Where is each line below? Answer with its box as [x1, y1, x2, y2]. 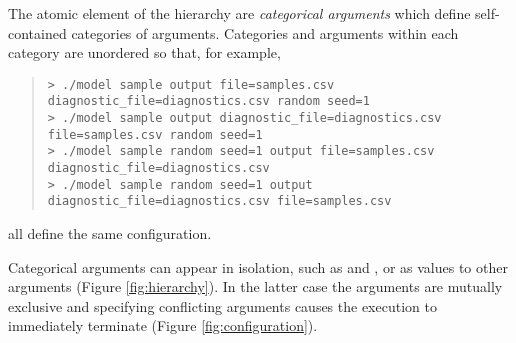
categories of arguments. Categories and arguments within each [71, 22, 459, 43]
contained [8, 22, 67, 43]
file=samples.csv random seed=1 [47, 127, 263, 142]
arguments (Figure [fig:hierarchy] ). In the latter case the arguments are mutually [8, 276, 503, 297]
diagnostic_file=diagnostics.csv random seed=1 [47, 94, 370, 109]
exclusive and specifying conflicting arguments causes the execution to [8, 295, 437, 316]
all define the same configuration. [8, 223, 212, 244]
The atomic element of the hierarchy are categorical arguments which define [8, 3, 471, 23]
